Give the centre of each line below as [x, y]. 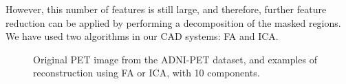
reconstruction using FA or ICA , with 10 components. [147, 73]
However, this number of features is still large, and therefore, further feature [166, 9]
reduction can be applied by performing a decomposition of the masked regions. [173, 22]
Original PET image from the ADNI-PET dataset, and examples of [175, 59]
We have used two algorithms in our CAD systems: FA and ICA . [142, 36]
